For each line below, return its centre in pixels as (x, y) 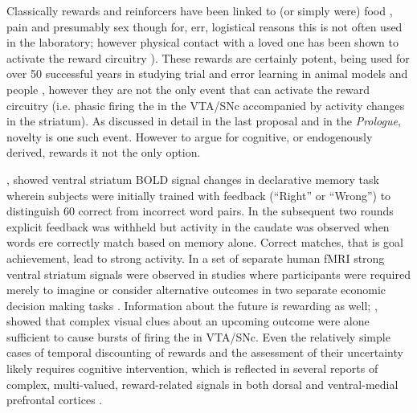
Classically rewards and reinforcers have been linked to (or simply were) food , (200, 10)
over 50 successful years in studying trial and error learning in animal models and (207, 74)
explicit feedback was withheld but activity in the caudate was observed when (198, 226)
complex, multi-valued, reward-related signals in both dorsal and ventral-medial (202, 384)
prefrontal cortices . (55, 400)
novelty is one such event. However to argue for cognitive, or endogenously (190, 136)
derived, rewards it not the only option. (104, 152)
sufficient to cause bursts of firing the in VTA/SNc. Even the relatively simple (198, 336)
